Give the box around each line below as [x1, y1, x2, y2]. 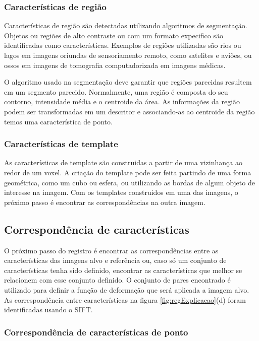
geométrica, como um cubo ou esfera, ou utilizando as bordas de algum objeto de [4, 177, 255, 187]
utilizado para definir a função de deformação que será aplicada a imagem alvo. [4, 284, 249, 295]
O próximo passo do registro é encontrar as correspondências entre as [4, 245, 219, 255]
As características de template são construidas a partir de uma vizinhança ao [4, 157, 242, 168]
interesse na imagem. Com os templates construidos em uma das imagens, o [4, 187, 238, 197]
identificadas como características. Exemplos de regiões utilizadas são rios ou [4, 40, 241, 50]
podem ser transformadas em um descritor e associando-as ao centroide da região [4, 106, 255, 116]
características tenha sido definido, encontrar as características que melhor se [4, 264, 242, 275]
